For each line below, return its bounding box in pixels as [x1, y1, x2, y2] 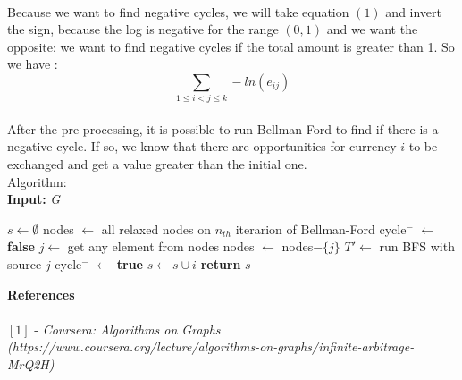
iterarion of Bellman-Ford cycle [235, 219, 407, 238]
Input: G [7, 190, 61, 208]
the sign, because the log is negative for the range [7, 20, 279, 38]
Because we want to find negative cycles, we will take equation [7, 2, 349, 21]
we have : [7, 55, 58, 73]
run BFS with [379, 237, 455, 256]
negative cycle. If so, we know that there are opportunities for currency [7, 137, 397, 156]
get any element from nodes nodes [67, 237, 255, 256]
